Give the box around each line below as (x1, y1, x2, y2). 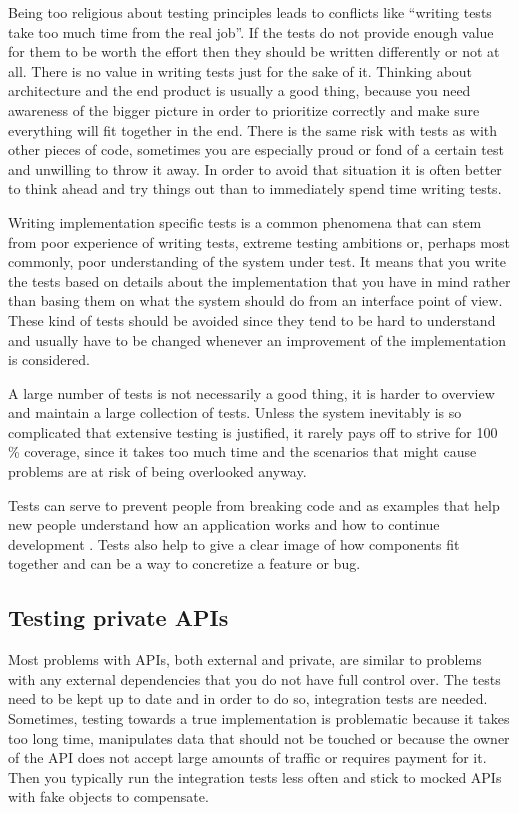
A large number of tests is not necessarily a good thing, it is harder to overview (8, 382, 495, 403)
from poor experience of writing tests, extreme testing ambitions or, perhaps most (8, 231, 510, 252)
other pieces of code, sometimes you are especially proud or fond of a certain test (8, 139, 504, 160)
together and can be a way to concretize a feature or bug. (8, 553, 361, 574)
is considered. (8, 349, 90, 370)
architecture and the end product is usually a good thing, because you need (8, 80, 471, 101)
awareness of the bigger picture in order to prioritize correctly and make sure (8, 99, 480, 120)
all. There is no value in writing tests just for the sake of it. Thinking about (8, 60, 473, 81)
